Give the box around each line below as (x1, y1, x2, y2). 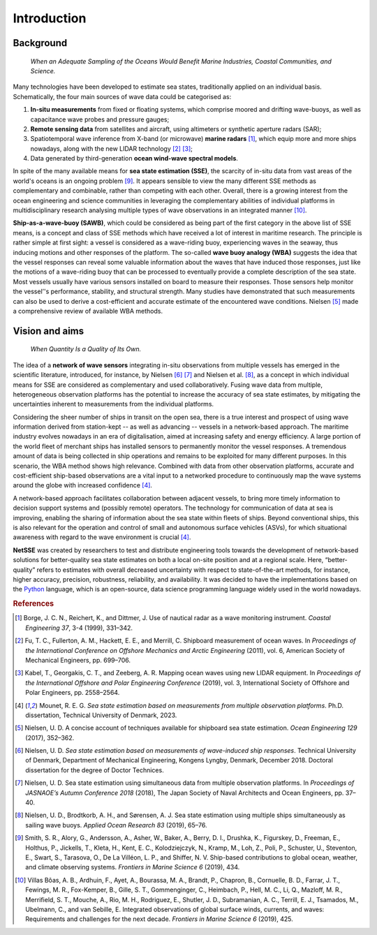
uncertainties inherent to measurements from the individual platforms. (13, 400, 214, 408)
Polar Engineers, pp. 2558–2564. (25, 689, 120, 697)
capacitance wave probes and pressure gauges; (30, 115, 170, 124)
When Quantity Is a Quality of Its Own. (30, 345, 142, 353)
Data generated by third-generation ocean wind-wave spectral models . (30, 154, 239, 163)
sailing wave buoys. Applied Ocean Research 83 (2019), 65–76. (25, 820, 207, 829)
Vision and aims (13, 325, 84, 337)
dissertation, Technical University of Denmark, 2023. (25, 711, 177, 719)
